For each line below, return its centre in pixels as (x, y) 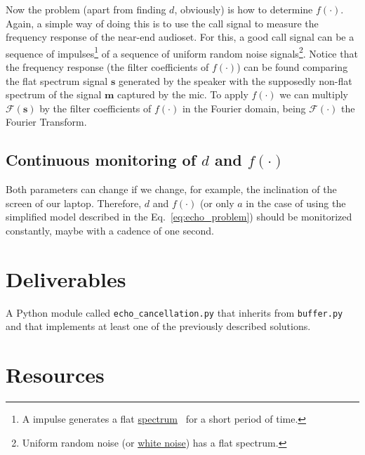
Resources (55, 375)
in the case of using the (296, 203)
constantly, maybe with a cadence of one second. (110, 230)
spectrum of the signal (54, 94)
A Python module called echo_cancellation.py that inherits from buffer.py (174, 312)
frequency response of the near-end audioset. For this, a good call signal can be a (180, 37)
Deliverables (66, 278)
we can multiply (314, 94)
